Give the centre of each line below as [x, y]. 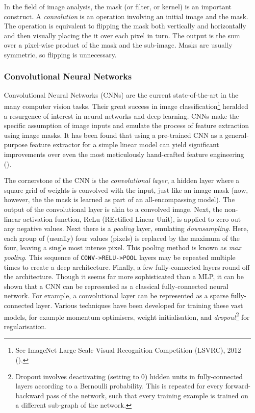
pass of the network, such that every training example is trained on [147, 395]
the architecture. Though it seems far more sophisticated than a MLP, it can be [124, 276]
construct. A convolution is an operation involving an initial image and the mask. [126, 16]
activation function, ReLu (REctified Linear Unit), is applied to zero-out [132, 219]
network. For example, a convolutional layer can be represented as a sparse [116, 296]
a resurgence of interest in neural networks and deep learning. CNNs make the [122, 116]
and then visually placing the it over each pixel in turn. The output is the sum [122, 35]
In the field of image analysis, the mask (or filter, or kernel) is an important [118, 6]
